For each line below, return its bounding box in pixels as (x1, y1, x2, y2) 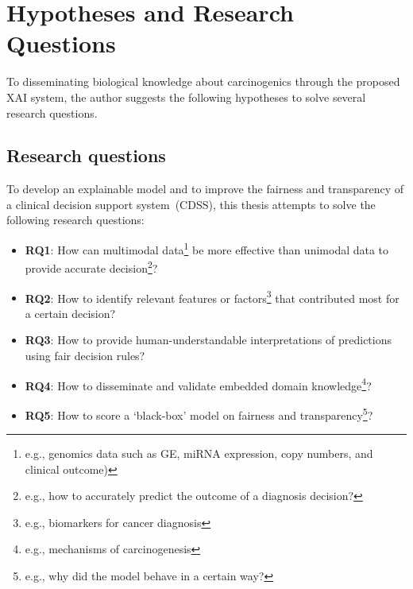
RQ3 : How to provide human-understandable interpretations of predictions (25, 331, 392, 348)
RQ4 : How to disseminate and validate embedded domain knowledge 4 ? (25, 374, 372, 393)
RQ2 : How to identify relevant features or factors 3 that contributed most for (25, 287, 399, 306)
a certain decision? (25, 304, 116, 321)
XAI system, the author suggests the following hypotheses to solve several (6, 88, 366, 105)
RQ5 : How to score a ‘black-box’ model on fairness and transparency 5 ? (25, 404, 373, 423)
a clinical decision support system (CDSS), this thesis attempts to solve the (6, 196, 376, 212)
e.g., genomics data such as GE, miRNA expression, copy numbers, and (25, 445, 373, 462)
